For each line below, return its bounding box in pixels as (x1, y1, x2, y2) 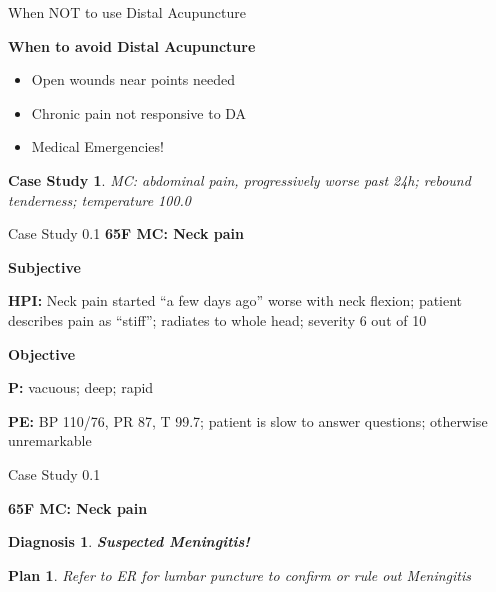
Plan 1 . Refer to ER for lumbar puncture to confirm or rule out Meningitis (8, 564, 471, 585)
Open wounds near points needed (31, 69, 236, 90)
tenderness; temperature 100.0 (8, 189, 192, 210)
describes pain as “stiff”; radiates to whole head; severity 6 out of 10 (8, 309, 427, 330)
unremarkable (8, 430, 92, 451)
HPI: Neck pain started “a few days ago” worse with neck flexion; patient (8, 290, 463, 311)
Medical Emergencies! (31, 136, 164, 157)
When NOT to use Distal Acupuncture (8, 2, 246, 22)
